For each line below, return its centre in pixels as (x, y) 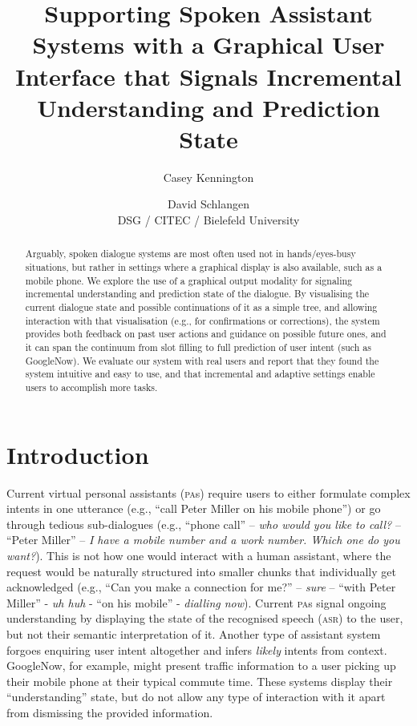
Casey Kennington (208, 177)
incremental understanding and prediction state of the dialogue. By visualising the (197, 294)
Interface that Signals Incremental (208, 76)
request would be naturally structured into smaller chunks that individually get (201, 571)
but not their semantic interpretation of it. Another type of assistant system (194, 633)
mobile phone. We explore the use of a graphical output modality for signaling (188, 280)
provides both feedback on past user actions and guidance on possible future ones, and (206, 334)
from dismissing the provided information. (110, 712)
